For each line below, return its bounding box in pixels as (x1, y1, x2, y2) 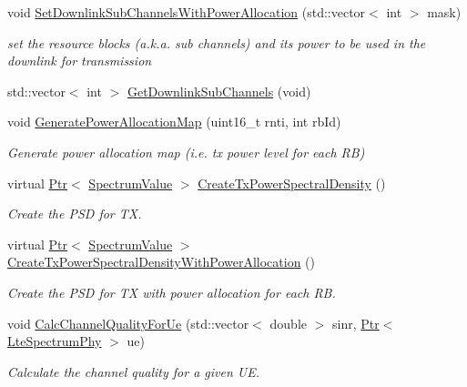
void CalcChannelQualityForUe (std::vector (7, 313, 249, 332)
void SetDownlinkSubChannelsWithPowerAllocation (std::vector (7, 3, 366, 21)
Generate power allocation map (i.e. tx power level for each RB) (7, 142, 365, 161)
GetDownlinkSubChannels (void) (127, 81, 311, 100)
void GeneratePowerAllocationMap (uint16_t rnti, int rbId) (7, 112, 341, 131)
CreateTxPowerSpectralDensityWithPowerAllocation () (7, 252, 316, 271)
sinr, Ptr (332, 313, 380, 332)
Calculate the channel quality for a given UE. (7, 362, 260, 381)
